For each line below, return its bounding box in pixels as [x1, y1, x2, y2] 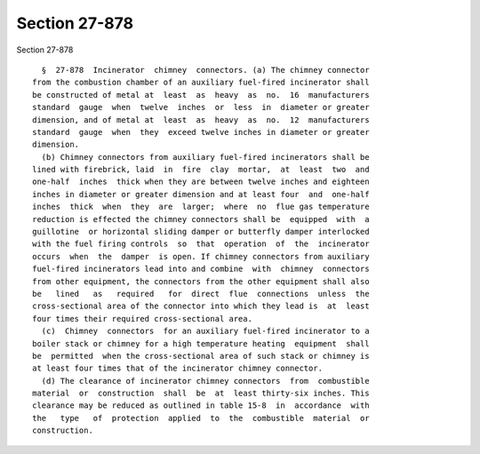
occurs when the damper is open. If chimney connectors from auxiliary [32, 251, 370, 261]
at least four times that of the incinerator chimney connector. [32, 363, 324, 373]
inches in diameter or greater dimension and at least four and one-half [32, 189, 370, 199]
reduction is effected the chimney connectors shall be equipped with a [32, 214, 370, 224]
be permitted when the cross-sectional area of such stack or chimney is [32, 351, 370, 361]
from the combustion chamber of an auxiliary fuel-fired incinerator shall [32, 77, 370, 88]
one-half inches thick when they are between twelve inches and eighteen [32, 177, 370, 187]
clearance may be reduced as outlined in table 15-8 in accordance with [32, 401, 370, 410]
